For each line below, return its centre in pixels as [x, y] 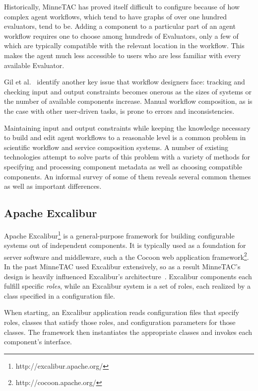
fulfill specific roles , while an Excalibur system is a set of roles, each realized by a [128, 286]
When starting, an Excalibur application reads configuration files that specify [122, 312]
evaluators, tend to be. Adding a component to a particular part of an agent [120, 26]
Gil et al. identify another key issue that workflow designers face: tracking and [125, 82]
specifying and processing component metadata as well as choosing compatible [123, 166]
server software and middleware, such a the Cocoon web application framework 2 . [127, 256]
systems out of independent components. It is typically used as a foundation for [125, 245]
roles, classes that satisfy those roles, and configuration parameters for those [120, 322]
